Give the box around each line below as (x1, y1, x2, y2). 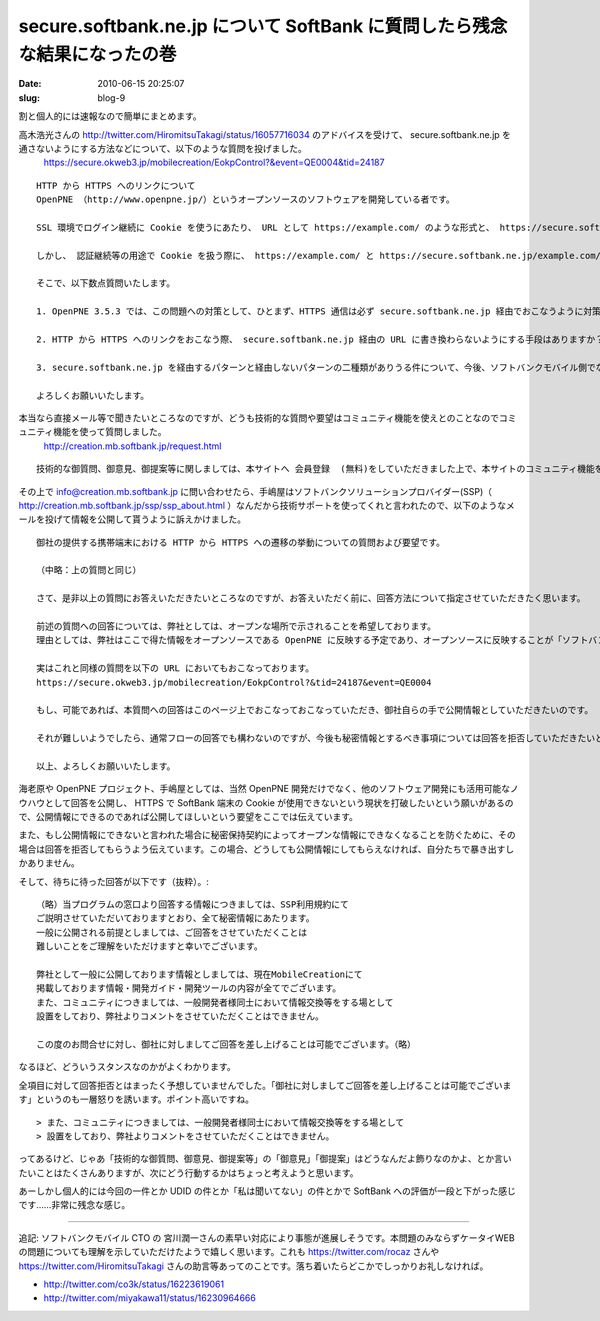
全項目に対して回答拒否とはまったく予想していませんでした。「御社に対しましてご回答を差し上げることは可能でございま (18, 1079, 512, 1091)
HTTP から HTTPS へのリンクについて (36, 180, 196, 191)
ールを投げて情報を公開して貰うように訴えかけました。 (18, 513, 247, 525)
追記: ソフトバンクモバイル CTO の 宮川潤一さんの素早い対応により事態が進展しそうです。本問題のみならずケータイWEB (18, 1231, 515, 1244)
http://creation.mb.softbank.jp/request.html (43, 440, 222, 452)
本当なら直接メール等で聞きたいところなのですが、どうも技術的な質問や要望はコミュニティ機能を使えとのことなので (18, 411, 500, 424)
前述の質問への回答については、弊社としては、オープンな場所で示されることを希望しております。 (36, 621, 437, 632)
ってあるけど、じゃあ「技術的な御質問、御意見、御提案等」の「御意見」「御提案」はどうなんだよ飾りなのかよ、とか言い (18, 1153, 512, 1165)
